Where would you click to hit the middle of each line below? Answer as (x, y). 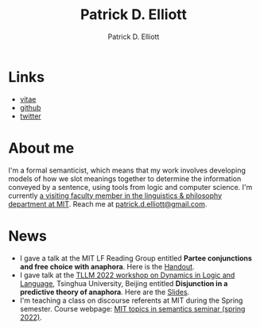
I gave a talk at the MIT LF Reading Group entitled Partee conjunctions (136, 258)
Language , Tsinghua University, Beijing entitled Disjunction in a (124, 283)
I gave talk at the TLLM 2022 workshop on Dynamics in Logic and (127, 275)
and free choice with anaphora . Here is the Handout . (107, 266)
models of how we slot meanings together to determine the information (125, 178)
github (30, 107)
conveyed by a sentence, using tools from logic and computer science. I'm (130, 187)
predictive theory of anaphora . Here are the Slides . (105, 292)
